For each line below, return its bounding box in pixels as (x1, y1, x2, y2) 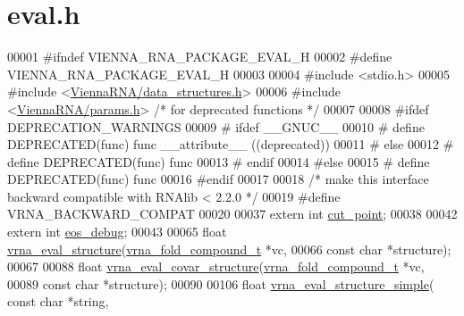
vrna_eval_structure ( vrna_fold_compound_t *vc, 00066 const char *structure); (7, 239, 451, 258)
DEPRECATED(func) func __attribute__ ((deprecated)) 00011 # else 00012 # (7, 135, 454, 154)
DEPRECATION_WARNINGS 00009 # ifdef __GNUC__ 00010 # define (7, 117, 425, 136)
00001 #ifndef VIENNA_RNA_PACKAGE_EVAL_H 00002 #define (7, 47, 392, 66)
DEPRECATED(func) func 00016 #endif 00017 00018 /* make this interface (7, 170, 429, 188)
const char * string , (7, 292, 109, 311)
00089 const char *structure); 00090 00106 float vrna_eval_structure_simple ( (7, 274, 434, 293)
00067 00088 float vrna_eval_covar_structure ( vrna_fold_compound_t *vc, (7, 257, 425, 276)
